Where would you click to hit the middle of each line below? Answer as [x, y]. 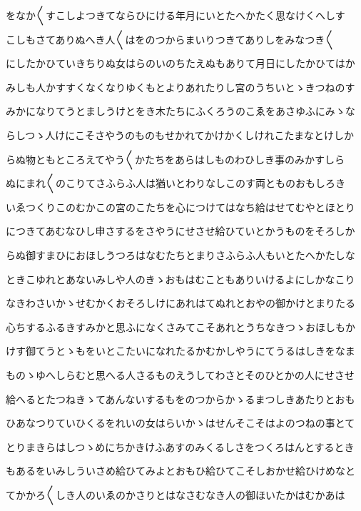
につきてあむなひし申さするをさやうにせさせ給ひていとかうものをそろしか [180, 231]
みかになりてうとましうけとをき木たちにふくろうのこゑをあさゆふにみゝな [180, 111]
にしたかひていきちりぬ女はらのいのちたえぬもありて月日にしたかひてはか [180, 63]
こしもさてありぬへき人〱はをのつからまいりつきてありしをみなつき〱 [171, 39]
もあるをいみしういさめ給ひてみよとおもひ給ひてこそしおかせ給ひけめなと [180, 471]
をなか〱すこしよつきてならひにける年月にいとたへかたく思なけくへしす [176, 15]
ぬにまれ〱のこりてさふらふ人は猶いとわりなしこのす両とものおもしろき [176, 183]
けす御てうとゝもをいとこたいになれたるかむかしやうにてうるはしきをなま [180, 351]
